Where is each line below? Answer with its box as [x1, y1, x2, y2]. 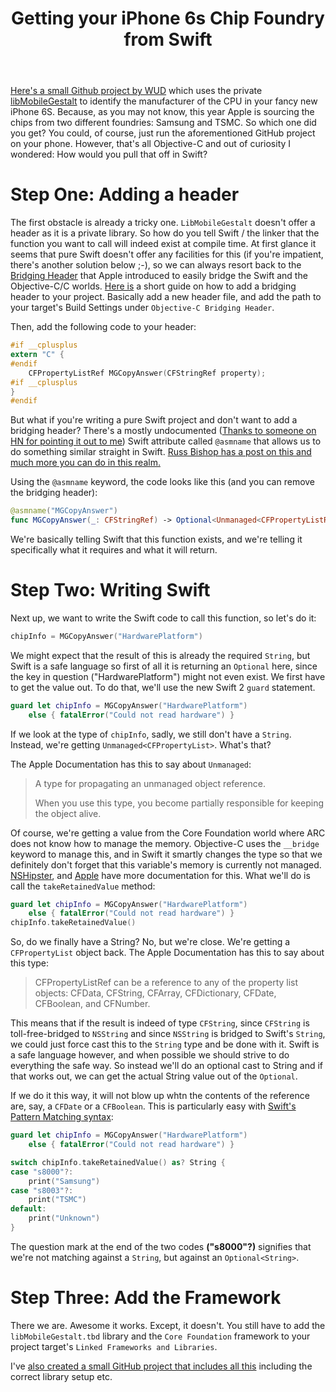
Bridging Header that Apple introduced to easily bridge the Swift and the [10, 270, 308, 282]
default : [10, 1204, 47, 1214]
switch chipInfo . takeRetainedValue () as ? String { [10, 1157, 226, 1167]
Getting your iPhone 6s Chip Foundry [11, 7, 325, 30]
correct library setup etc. [10, 1370, 113, 1382]
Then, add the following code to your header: [10, 321, 197, 333]
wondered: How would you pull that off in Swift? [10, 148, 208, 161]
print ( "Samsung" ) [28, 1176, 101, 1186]
